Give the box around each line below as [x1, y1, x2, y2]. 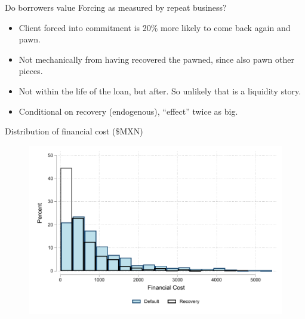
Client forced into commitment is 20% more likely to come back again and [19, 21, 291, 33]
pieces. [19, 65, 43, 77]
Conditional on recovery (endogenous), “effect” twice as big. [19, 105, 238, 117]
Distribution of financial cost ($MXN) [5, 125, 143, 137]
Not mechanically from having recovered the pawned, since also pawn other [19, 53, 294, 65]
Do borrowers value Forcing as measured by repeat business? [5, 1, 227, 13]
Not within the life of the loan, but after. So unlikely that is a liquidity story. [19, 84, 301, 97]
